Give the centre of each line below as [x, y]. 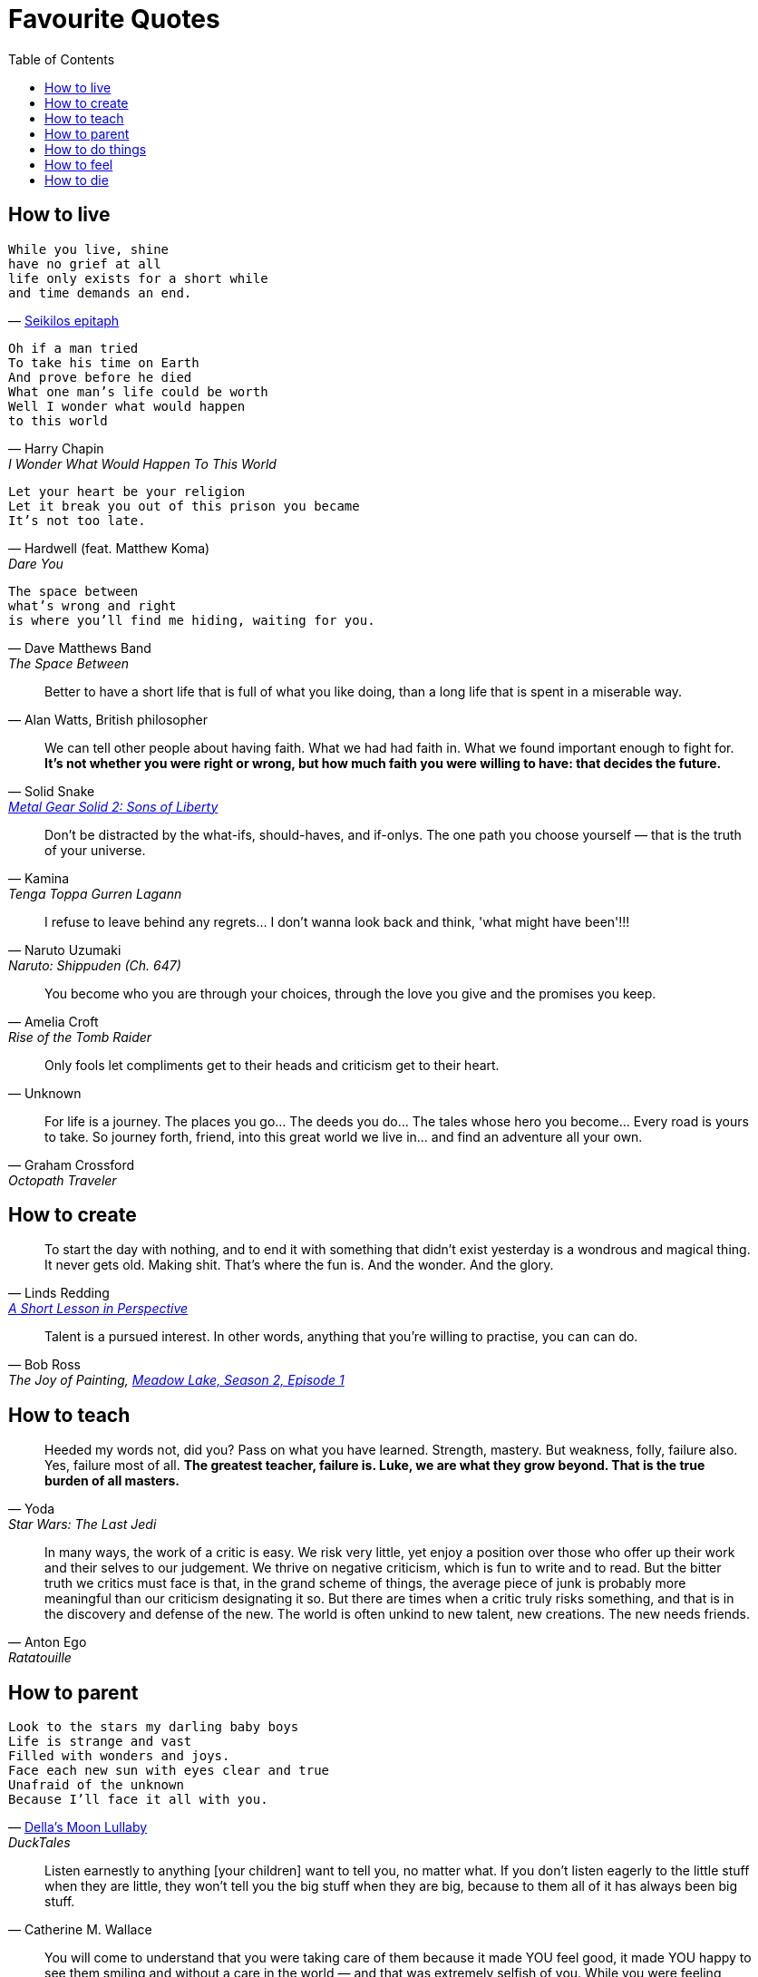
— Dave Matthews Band [80, 648]
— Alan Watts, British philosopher [108, 719]
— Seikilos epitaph [64, 320]
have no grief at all [85, 263]
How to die [77, 180]
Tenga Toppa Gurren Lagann [95, 893]
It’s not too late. [77, 520]
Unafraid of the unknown [96, 1785]
